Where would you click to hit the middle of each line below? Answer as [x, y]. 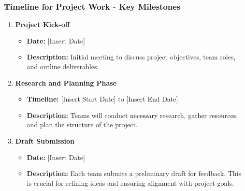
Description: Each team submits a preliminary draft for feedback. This [134, 173]
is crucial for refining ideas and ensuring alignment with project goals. [130, 183]
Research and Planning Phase [66, 82]
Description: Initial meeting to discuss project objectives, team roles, [131, 57]
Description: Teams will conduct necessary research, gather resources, [132, 115]
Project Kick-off [43, 24]
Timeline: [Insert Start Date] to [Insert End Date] [102, 99]
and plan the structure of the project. [82, 125]
